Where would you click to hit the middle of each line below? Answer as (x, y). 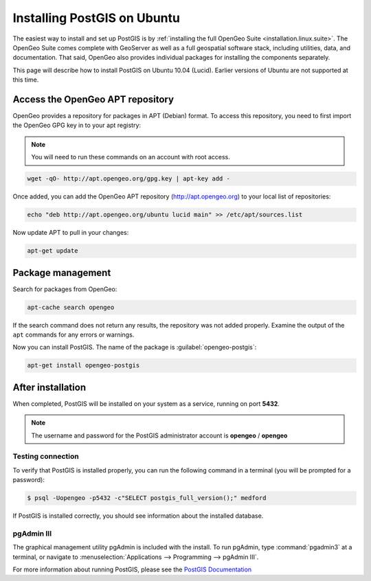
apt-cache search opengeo (71, 307)
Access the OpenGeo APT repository (93, 99)
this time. (26, 80)
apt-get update (53, 251)
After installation (49, 387)
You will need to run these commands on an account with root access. (131, 157)
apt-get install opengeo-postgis (83, 365)
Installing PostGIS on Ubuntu (96, 18)
